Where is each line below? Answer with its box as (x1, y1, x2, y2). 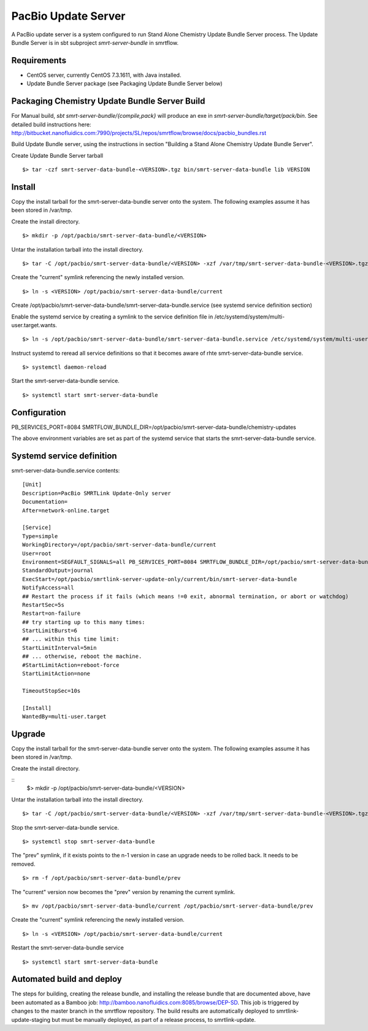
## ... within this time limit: (22, 636, 120, 643)
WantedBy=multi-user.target (22, 713, 107, 720)
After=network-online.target (22, 507, 110, 514)
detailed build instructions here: (11, 120, 91, 128)
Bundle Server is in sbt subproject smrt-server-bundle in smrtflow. (11, 39, 179, 46)
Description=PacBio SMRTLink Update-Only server (22, 490, 171, 496)
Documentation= (22, 498, 68, 506)
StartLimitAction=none (22, 670, 91, 678)
